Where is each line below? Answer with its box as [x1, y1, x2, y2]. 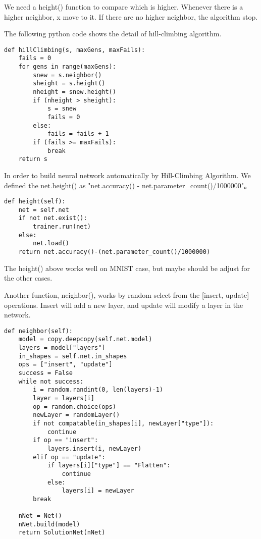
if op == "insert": [33, 437, 98, 444]
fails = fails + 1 [47, 130, 109, 138]
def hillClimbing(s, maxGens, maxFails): [4, 46, 145, 53]
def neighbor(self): [4, 327, 73, 335]
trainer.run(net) [33, 223, 91, 231]
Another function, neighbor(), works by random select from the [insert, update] [4, 289, 249, 300]
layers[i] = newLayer [62, 487, 134, 495]
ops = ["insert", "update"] [18, 361, 113, 368]
